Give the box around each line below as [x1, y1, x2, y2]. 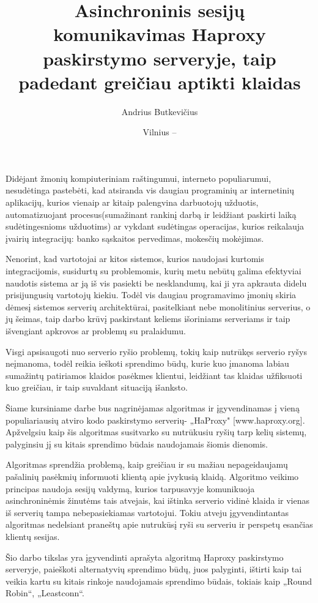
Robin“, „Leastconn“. [6, 586, 84, 599]
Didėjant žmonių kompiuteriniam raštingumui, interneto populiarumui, [6, 171, 272, 184]
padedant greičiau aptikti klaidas [18, 69, 301, 94]
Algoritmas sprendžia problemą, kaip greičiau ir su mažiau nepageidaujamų [6, 458, 288, 471]
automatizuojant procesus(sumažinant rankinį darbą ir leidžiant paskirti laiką [6, 208, 297, 220]
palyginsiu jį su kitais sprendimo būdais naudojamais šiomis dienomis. [6, 437, 268, 450]
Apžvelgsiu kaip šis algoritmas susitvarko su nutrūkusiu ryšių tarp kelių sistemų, [6, 425, 307, 438]
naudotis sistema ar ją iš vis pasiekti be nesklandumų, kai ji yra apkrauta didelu [6, 276, 307, 289]
